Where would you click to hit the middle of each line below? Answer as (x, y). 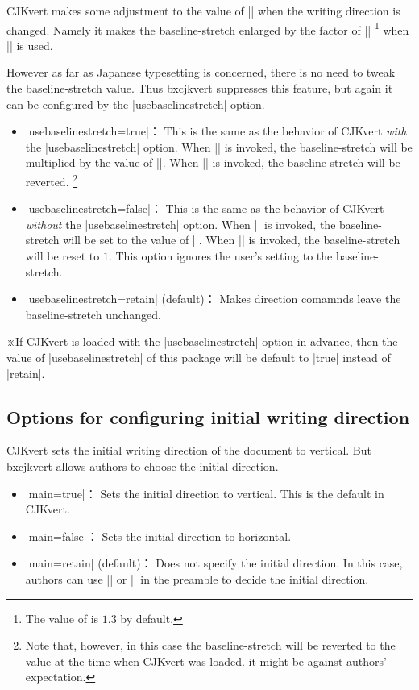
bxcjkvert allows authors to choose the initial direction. (143, 466)
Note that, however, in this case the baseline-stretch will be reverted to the (210, 645)
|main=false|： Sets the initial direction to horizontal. (158, 536)
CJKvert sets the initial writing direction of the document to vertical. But (189, 450)
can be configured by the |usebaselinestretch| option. (136, 104)
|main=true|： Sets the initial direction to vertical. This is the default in (205, 493)
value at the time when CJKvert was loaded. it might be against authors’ (206, 661)
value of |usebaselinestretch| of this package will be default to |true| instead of (199, 357)
